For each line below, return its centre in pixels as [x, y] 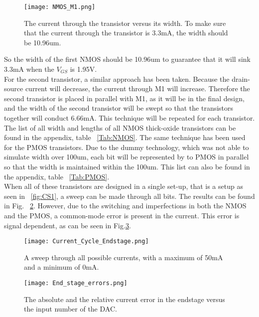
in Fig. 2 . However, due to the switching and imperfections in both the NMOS [125, 206]
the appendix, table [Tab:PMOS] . [57, 176]
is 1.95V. [83, 69]
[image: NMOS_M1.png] [60, 7]
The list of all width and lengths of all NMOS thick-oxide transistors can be [120, 127]
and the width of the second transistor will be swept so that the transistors [119, 108]
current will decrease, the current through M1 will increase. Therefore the [137, 88]
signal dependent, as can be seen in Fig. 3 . [67, 225]
